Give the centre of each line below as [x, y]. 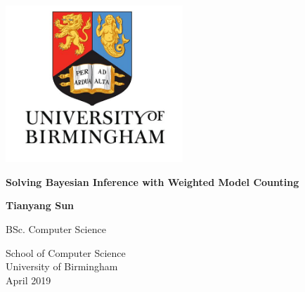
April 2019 [28, 280]
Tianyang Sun [40, 205]
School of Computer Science [66, 252]
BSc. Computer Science [56, 229]
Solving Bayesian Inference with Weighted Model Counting [152, 181]
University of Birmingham [62, 266]
